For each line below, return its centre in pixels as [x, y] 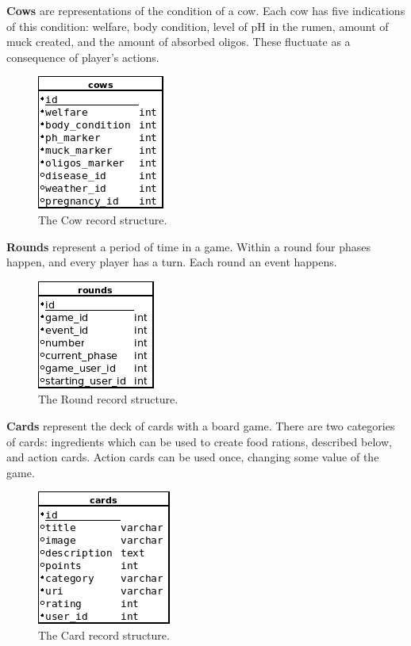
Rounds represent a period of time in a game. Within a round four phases [188, 246]
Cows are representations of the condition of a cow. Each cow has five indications [206, 10]
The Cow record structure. [103, 219]
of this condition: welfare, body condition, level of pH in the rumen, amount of [198, 26]
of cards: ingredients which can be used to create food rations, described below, [199, 441]
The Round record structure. [108, 399]
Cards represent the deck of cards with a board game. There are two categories [201, 425]
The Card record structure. [104, 635]
